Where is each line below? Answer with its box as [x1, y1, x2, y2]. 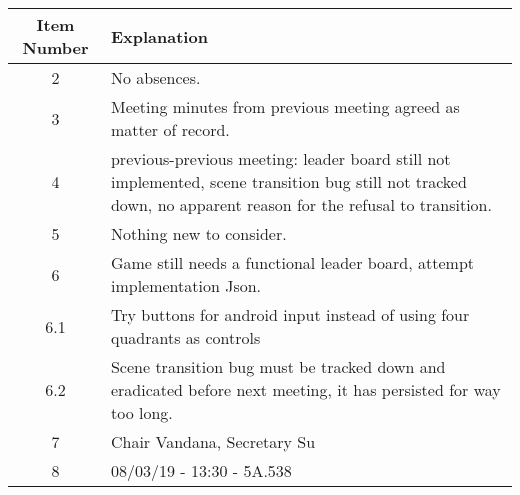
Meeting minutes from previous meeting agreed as [110, 95, 460, 118]
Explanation [110, 24, 208, 48]
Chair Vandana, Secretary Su [110, 430, 316, 453]
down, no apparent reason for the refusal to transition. [110, 193, 492, 216]
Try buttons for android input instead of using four [110, 303, 470, 326]
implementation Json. [110, 274, 262, 297]
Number [22, 36, 89, 59]
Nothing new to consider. [110, 222, 287, 245]
